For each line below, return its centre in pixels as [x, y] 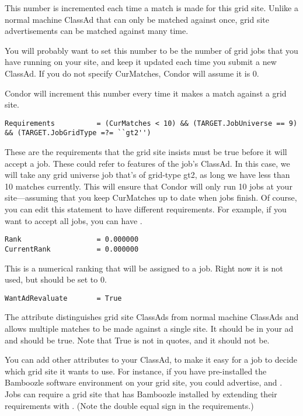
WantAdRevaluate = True [63, 298]
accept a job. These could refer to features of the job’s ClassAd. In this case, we [147, 163]
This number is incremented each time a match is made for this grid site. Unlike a [151, 8]
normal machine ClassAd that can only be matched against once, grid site [137, 19]
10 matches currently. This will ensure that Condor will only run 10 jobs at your [149, 186]
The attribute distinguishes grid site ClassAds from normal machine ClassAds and [152, 317]
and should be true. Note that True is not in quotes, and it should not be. [137, 340]
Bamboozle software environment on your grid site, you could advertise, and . [144, 382]
